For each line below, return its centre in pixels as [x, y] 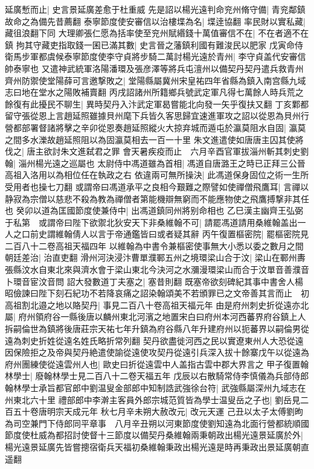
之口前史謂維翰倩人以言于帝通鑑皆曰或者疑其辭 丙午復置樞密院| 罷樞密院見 [161, 234]
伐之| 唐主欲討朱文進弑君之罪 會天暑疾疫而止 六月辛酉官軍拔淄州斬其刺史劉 [157, 151]
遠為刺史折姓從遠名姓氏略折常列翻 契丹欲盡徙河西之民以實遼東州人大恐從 [150, 340]
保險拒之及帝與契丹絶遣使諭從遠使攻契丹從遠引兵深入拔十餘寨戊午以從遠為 [161, 352]
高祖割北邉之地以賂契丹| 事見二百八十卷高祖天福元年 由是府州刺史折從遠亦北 [157, 305]
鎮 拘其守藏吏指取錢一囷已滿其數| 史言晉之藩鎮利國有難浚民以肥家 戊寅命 [150, 44]
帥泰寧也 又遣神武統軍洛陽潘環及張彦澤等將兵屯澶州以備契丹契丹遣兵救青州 [154, 68]
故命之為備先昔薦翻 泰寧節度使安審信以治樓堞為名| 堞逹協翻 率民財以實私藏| [155, 21]
